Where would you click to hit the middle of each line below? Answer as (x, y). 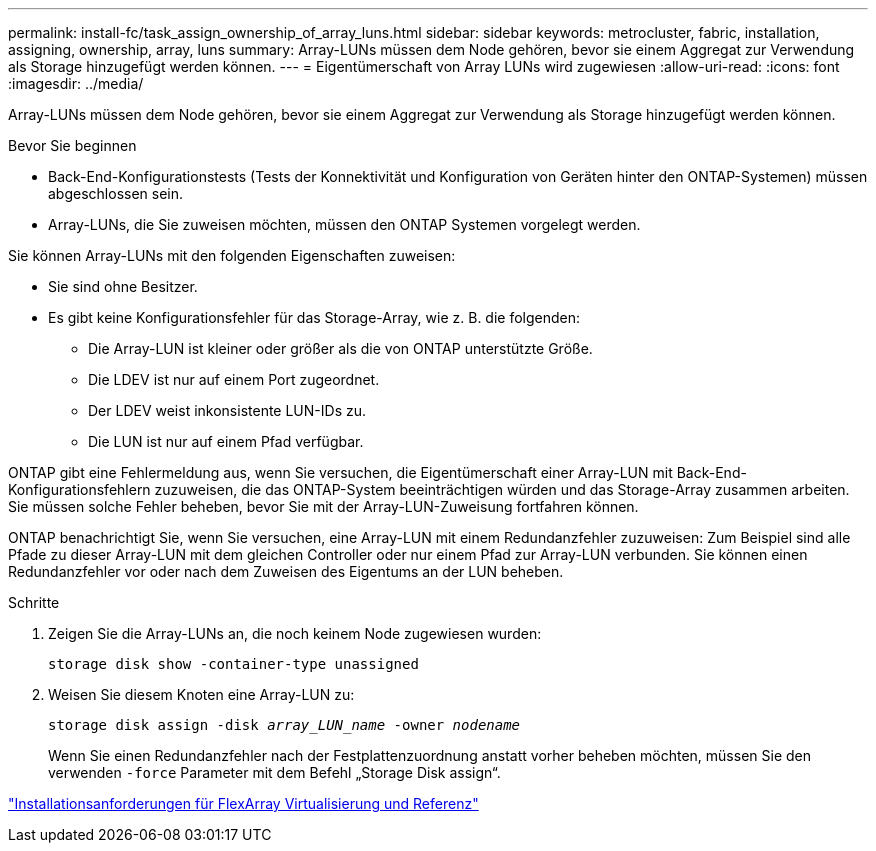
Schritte (34, 602)
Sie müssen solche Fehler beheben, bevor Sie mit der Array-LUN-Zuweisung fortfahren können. (323, 506)
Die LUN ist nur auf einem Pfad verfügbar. (226, 441)
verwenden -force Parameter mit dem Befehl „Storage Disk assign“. (274, 772)
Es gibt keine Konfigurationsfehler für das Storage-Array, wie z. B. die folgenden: (314, 317)
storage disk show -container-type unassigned (233, 664)
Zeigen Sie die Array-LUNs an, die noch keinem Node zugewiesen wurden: (295, 633)
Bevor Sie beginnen (72, 145)
